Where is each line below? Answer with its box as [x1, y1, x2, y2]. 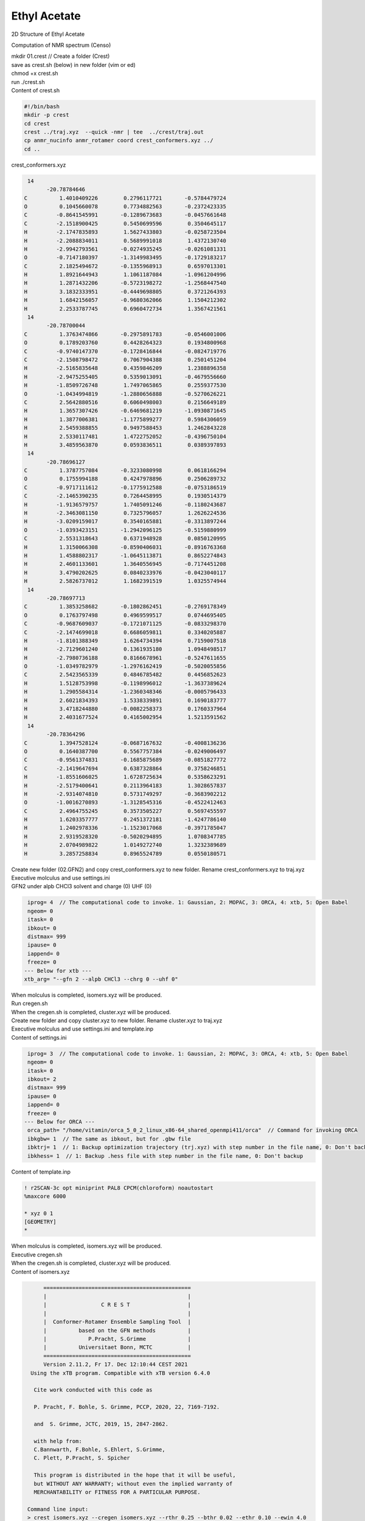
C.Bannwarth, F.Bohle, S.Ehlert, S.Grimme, [33, 1446, 165, 1453]
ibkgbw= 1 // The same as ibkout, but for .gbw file [27, 1135, 191, 1142]
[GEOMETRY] [24, 1219, 57, 1225]
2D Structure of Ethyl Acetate [11, 30, 85, 38]
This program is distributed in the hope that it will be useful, [33, 1472, 236, 1478]
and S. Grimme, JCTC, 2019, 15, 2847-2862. [33, 1421, 169, 1427]
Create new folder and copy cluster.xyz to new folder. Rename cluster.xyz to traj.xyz [11, 1017, 223, 1025]
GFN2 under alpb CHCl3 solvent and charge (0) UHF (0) [11, 883, 152, 890]
